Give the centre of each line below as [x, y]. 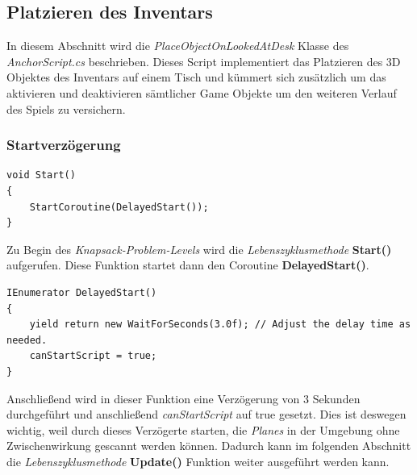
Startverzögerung [64, 145]
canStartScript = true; [93, 356]
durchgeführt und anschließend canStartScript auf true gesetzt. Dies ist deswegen [206, 414]
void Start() [41, 175]
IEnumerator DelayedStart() [82, 292]
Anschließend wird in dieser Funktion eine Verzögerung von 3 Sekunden [183, 398]
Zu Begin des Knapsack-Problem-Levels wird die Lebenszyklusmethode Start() [199, 249]
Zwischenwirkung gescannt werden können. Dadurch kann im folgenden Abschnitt [209, 446]
